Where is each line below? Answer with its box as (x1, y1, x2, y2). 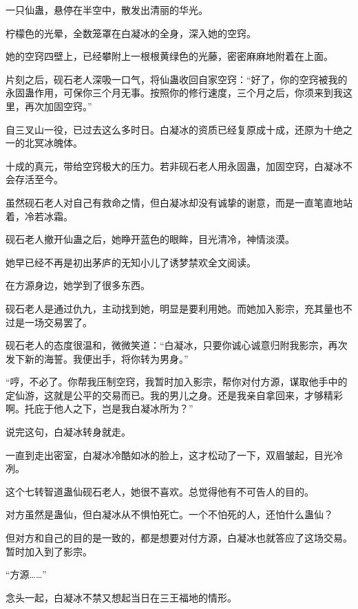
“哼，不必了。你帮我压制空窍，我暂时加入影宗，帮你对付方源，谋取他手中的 (6, 374, 348, 389)
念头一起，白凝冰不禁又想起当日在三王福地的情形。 (6, 590, 237, 604)
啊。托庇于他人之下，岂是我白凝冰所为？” (6, 401, 193, 416)
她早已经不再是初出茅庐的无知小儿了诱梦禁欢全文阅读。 (6, 255, 256, 269)
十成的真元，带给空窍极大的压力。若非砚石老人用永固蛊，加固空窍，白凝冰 (6, 158, 343, 173)
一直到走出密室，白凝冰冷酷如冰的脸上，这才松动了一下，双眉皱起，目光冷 (6, 447, 343, 462)
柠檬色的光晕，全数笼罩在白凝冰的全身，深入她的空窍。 (6, 25, 256, 40)
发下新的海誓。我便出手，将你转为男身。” (6, 351, 189, 365)
